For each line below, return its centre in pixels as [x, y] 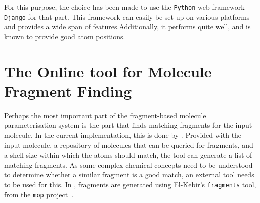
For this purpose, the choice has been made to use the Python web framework [124, 7]
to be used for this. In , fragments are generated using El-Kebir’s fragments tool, [130, 184]
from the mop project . [39, 194]
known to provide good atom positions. [65, 36]
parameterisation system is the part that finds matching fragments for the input [128, 125]
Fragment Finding [68, 91]
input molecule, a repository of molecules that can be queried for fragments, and [129, 145]
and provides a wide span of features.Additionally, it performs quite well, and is [127, 27]
